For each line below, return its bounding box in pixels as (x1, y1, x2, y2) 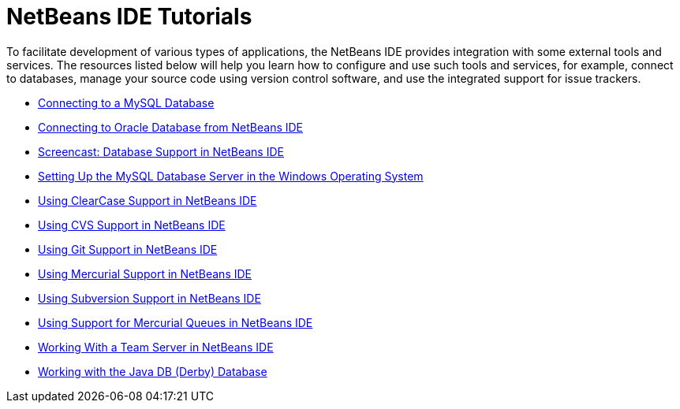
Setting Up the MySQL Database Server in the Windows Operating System (38, 169, 424, 183)
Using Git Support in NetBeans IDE (38, 242, 218, 256)
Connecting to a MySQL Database (38, 95, 215, 110)
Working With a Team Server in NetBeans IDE (38, 340, 274, 354)
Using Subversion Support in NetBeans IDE (38, 291, 261, 305)
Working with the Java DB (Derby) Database (38, 364, 267, 378)
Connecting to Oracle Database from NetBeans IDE (38, 120, 304, 134)
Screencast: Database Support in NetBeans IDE (38, 144, 284, 158)
